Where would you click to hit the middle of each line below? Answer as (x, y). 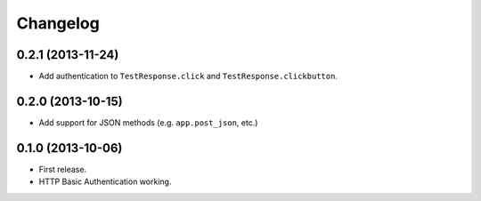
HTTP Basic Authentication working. (105, 181)
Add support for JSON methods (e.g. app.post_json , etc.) (148, 122)
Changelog (58, 23)
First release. (63, 169)
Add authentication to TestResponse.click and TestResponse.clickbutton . (188, 76)
